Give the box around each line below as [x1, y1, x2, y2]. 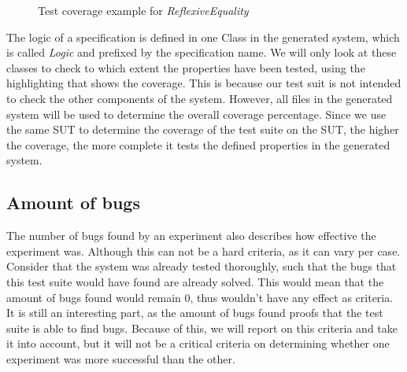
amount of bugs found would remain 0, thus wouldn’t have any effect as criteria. [6, 289, 394, 305]
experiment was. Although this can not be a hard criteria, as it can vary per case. [6, 242, 401, 259]
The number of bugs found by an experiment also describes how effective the [6, 227, 376, 244]
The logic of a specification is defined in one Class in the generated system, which [6, 28, 400, 45]
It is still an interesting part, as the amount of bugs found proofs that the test [6, 304, 383, 321]
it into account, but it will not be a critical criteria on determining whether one [6, 335, 390, 352]
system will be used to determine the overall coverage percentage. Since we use [6, 105, 387, 122]
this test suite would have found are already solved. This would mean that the [6, 273, 384, 289]
